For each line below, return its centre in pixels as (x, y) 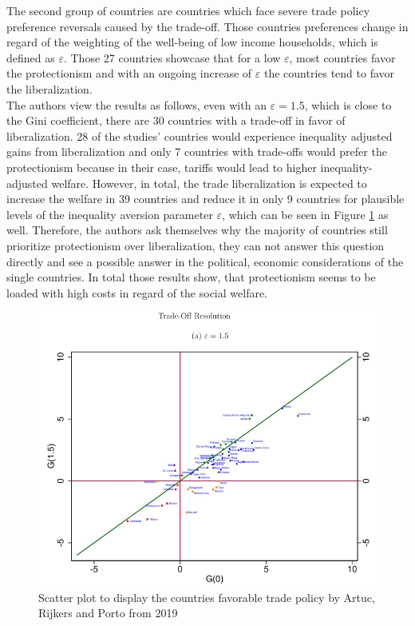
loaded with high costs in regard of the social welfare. (137, 292)
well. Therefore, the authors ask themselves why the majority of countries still (197, 230)
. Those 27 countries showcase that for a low (172, 57)
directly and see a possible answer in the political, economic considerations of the (205, 261)
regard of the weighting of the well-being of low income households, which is (192, 42)
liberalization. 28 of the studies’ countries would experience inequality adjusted (200, 136)
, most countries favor (342, 57)
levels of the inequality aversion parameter (110, 214)
